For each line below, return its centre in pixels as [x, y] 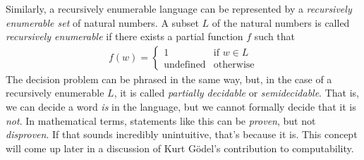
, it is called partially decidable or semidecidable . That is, [236, 93]
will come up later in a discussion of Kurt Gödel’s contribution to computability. [180, 148]
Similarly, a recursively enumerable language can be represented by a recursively [179, 8]
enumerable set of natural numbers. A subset [102, 22]
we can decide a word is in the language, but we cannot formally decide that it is [181, 106]
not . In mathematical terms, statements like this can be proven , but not [161, 120]
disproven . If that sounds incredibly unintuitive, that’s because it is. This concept [182, 134]
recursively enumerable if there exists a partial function [125, 36]
